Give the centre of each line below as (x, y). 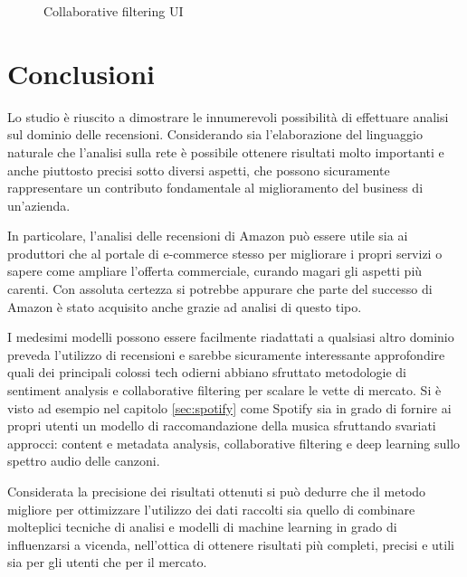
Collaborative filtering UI (114, 11)
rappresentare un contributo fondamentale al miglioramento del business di (215, 188)
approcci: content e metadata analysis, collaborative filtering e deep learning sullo (234, 443)
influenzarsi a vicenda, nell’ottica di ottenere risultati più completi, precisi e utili (231, 544)
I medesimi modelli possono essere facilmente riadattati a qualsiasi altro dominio (231, 337)
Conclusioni (81, 73)
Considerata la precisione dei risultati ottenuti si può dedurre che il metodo (217, 491)
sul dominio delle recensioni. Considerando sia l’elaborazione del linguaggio (215, 134)
